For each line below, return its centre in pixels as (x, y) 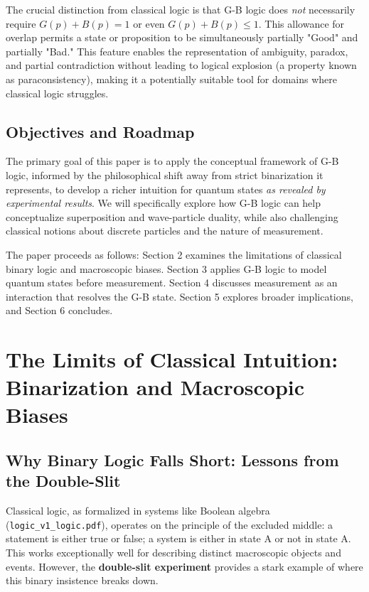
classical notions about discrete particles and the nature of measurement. (165, 231)
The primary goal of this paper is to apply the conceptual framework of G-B (172, 161)
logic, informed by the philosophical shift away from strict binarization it (165, 174)
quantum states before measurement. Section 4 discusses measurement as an (172, 282)
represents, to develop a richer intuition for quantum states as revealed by (166, 189)
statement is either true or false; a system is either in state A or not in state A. (178, 538)
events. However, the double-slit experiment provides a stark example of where (184, 566)
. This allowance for (301, 23)
